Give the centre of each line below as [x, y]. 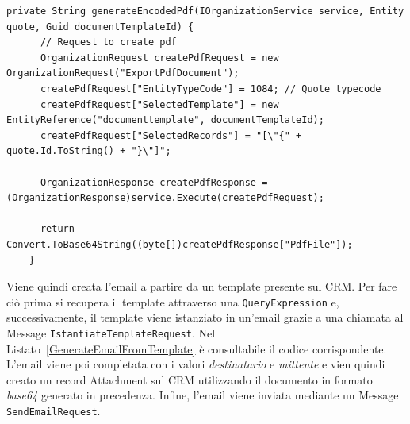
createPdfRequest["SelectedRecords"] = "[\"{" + [171, 135]
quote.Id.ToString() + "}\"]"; [89, 151]
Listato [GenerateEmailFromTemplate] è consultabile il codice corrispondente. [197, 348]
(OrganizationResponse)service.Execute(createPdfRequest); [165, 198]
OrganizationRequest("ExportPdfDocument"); [123, 73]
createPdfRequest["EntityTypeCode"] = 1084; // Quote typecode [211, 89]
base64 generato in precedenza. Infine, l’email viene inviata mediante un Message [203, 395]
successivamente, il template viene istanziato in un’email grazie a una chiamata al [205, 317]
